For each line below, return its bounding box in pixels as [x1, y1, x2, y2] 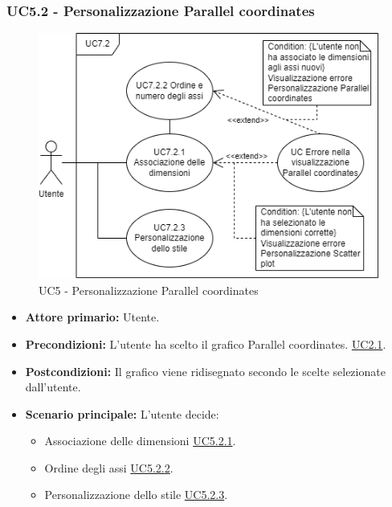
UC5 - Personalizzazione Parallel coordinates [39, 281, 259, 298]
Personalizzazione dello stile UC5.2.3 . [44, 486, 228, 503]
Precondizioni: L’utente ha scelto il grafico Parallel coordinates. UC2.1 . [25, 335, 386, 352]
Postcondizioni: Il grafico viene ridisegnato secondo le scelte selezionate [25, 362, 386, 379]
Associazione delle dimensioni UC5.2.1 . [44, 432, 236, 449]
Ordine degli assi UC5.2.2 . [44, 459, 174, 476]
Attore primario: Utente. [25, 309, 160, 325]
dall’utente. [25, 378, 81, 395]
